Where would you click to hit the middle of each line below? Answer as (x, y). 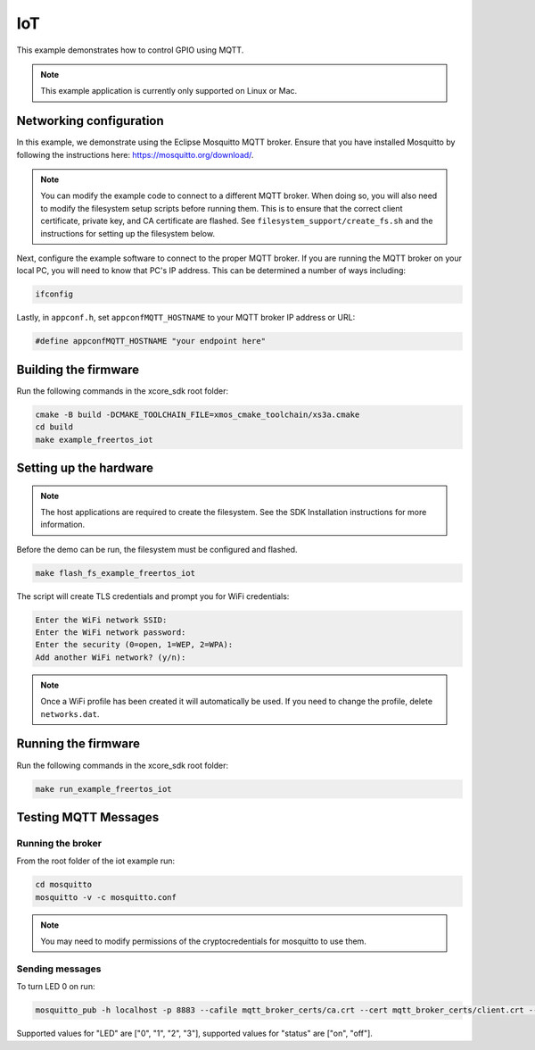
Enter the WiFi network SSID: (101, 620)
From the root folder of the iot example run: (96, 861)
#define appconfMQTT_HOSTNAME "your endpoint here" (151, 341)
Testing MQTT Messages (88, 817)
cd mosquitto (64, 885)
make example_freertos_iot (94, 439)
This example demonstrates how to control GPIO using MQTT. (130, 50)
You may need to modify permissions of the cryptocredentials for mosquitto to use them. (204, 941)
